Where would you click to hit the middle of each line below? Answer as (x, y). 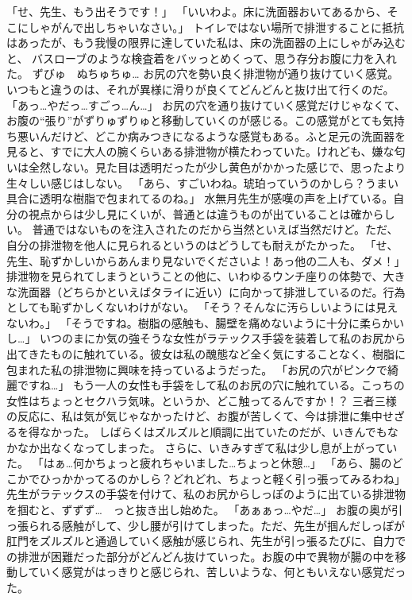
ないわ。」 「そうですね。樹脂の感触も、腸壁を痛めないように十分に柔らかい (205, 322)
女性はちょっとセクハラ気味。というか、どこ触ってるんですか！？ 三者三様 (202, 400)
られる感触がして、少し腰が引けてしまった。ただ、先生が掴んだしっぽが (216, 525)
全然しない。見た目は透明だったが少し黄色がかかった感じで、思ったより (217, 166)
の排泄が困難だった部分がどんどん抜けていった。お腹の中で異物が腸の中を (201, 556)
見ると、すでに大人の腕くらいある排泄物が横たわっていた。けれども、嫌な (200, 151)
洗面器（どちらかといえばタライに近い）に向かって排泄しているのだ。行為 (211, 291)
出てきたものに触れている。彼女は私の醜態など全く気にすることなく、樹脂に (206, 354)
